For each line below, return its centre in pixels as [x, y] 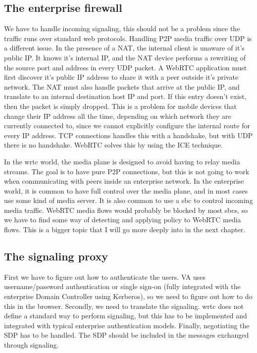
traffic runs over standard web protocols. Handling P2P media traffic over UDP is [128, 38]
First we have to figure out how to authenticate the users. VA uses [105, 277]
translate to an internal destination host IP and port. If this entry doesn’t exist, [125, 96]
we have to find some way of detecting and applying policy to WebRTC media [123, 220]
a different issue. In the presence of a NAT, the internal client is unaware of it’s [124, 48]
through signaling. [31, 345]
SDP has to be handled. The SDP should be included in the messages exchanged [127, 335]
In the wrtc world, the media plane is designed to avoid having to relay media [122, 161]
